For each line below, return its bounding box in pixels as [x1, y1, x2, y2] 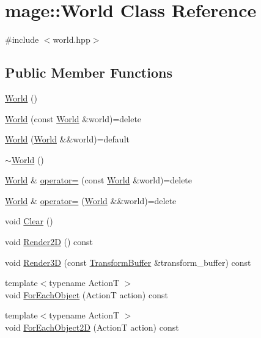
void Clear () [5, 215, 53, 227]
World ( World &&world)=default [5, 133, 130, 145]
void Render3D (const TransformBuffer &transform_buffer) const [5, 255, 251, 268]
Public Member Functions [5, 63, 172, 82]
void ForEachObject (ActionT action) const [5, 288, 168, 301]
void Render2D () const [5, 235, 94, 248]
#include [5, 33, 39, 46]
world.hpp [53, 33, 90, 46]
